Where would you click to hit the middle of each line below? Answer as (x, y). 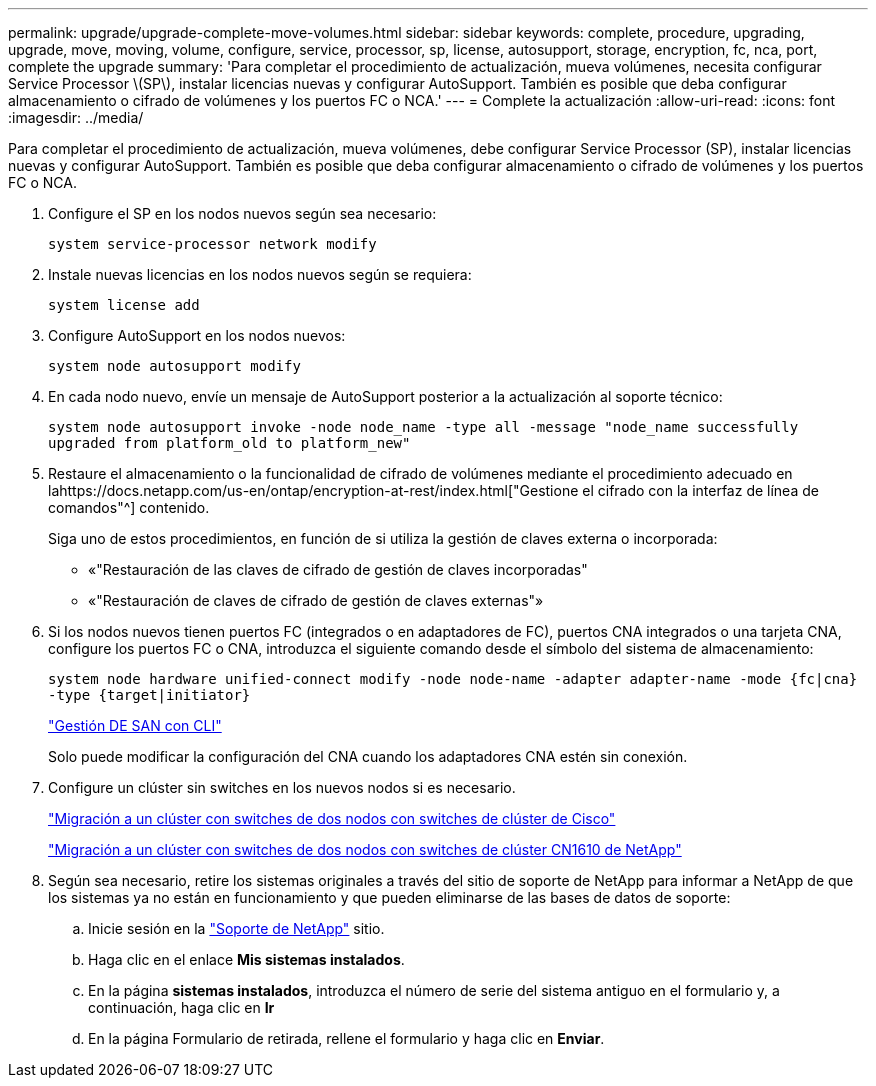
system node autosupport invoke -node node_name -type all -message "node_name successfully (423, 427)
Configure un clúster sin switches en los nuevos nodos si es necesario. (282, 787)
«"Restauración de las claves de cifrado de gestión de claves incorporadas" (338, 569)
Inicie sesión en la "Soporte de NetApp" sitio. (236, 928)
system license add (124, 305)
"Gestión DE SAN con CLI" (135, 725)
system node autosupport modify (174, 366)
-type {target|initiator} (149, 695)
